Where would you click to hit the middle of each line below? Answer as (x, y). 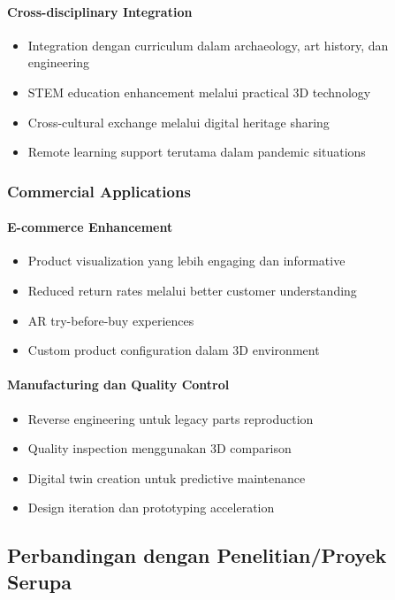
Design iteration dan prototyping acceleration (151, 508)
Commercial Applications (99, 191)
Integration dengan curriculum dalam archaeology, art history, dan (208, 45)
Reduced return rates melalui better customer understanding (192, 290)
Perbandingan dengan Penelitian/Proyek (197, 555)
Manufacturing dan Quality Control (118, 385)
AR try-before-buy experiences (111, 320)
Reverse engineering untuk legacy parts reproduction (171, 418)
